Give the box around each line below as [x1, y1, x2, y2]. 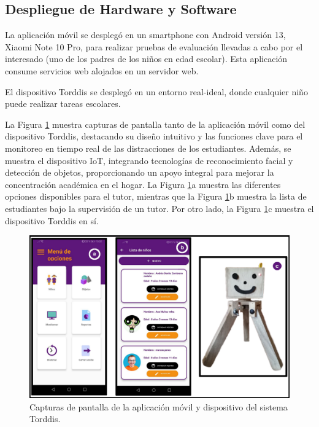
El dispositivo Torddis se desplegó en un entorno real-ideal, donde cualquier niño [5, 85, 308, 98]
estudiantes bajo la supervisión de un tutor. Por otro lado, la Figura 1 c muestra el [5, 202, 314, 214]
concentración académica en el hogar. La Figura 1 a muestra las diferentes [5, 178, 281, 190]
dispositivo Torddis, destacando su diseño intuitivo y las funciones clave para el [5, 130, 303, 143]
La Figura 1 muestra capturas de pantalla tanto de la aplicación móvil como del [5, 117, 306, 130]
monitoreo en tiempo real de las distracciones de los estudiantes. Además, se [5, 141, 291, 154]
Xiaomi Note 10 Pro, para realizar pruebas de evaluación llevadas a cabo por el [5, 40, 303, 53]
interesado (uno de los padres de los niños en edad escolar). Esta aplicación [5, 52, 288, 65]
